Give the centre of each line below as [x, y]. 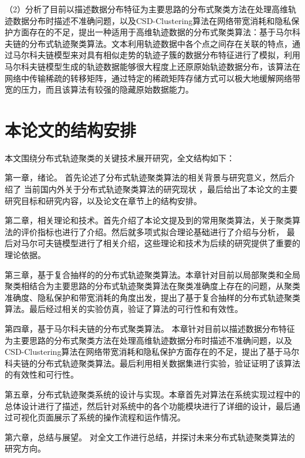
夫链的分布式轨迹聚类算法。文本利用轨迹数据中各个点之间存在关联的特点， [148, 43]
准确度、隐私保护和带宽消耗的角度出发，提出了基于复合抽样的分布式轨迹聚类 [152, 297]
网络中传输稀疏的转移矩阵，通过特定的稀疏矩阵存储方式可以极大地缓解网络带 [152, 78]
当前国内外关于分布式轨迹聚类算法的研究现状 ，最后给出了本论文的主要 [161, 189]
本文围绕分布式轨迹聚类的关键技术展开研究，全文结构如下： [120, 157]
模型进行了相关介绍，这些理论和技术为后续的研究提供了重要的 [181, 243]
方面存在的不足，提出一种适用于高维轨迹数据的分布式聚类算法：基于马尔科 [156, 32]
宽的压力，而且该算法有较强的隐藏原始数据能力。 [99, 89]
